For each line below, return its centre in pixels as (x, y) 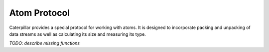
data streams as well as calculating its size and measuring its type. (78, 34)
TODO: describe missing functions (44, 43)
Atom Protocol (39, 13)
